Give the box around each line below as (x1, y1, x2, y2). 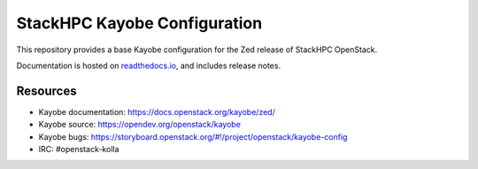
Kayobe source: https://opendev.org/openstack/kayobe (38, 119, 241, 130)
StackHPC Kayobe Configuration (16, 13, 263, 33)
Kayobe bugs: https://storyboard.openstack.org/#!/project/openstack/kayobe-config (38, 131, 348, 142)
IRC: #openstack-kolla (38, 144, 119, 155)
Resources (16, 83, 77, 98)
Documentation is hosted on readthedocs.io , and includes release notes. (16, 60, 281, 71)
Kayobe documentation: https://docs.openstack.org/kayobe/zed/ (38, 106, 276, 117)
